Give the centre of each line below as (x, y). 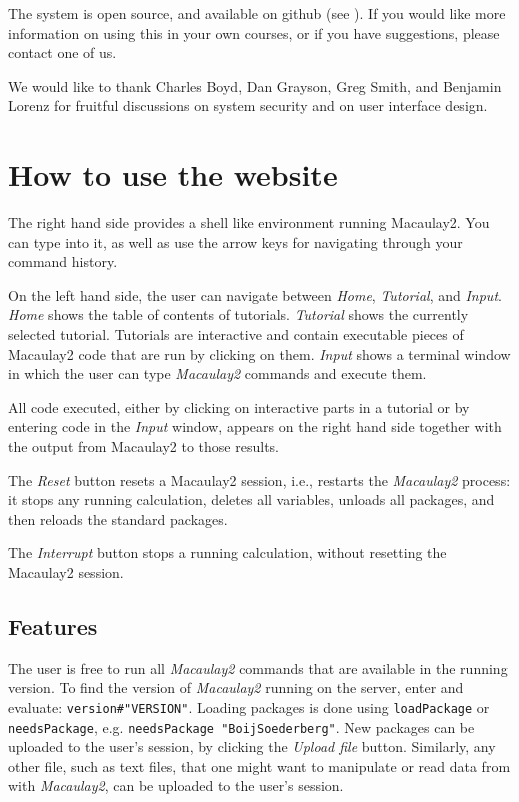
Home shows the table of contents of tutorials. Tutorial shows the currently (238, 314)
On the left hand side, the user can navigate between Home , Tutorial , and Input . (255, 294)
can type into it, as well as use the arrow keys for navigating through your (235, 241)
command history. (63, 261)
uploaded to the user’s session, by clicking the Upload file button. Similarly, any (252, 746)
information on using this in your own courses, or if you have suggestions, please (254, 32)
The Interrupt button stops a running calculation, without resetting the (227, 552)
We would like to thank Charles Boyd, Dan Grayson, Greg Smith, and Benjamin (255, 85)
